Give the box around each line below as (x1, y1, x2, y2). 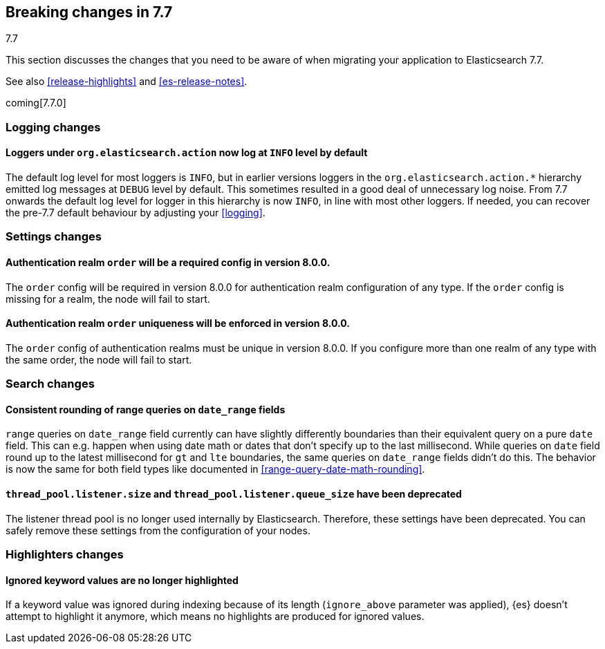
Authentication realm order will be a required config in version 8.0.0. (6, 256, 331, 268)
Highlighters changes (6, 547, 124, 562)
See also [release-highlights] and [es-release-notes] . (6, 75, 248, 88)
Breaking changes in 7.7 (6, 3, 173, 21)
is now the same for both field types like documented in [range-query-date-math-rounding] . (6, 463, 425, 476)
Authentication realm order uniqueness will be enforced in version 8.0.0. (6, 317, 350, 330)
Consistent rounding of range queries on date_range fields (6, 403, 286, 415)
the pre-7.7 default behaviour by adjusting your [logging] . (6, 207, 266, 219)
